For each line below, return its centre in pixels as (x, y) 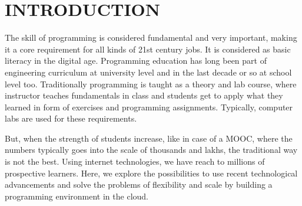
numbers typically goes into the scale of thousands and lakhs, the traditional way (151, 150)
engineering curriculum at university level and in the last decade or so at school (148, 72)
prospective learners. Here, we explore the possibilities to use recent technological (151, 173)
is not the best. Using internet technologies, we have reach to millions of (135, 161)
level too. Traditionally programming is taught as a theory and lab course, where (151, 84)
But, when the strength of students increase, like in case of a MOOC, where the (149, 138)
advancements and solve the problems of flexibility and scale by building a (139, 184)
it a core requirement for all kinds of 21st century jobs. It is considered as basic (148, 49)
